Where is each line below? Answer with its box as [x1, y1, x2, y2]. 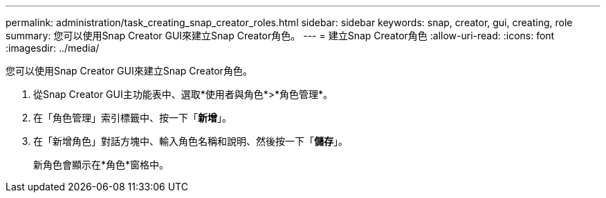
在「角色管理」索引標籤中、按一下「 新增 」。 [33, 112, 232, 123]
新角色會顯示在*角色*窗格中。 [33, 159, 169, 170]
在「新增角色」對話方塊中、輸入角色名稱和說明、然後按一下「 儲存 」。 [33, 135, 348, 147]
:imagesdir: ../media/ [6, 42, 100, 54]
